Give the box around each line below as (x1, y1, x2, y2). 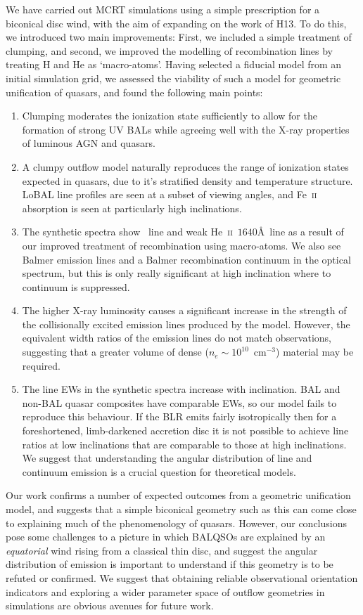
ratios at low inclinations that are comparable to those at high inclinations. (22, 436, 347, 451)
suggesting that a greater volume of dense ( (22, 344, 209, 359)
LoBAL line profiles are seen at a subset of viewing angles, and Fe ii (22, 187, 317, 202)
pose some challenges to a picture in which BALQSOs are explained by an (6, 529, 326, 544)
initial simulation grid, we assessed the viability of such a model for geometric (6, 70, 341, 85)
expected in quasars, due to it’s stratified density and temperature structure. (22, 173, 353, 188)
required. (22, 358, 60, 373)
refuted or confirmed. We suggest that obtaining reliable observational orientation (6, 570, 358, 585)
